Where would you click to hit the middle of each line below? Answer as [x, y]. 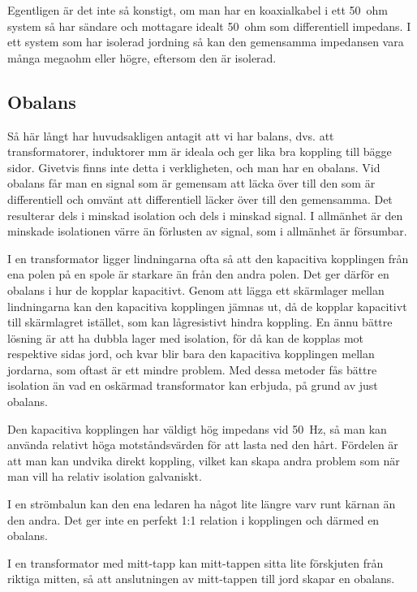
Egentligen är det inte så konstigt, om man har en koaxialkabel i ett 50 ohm [198, 10]
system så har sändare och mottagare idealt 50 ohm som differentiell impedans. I [209, 26]
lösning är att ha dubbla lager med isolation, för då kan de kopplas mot [186, 337]
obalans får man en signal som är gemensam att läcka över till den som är [191, 183]
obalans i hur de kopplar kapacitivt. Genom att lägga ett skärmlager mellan [196, 290]
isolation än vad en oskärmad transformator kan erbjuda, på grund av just [193, 385]
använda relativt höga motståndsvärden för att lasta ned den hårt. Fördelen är [203, 445]
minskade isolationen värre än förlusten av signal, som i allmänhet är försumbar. [207, 231]
